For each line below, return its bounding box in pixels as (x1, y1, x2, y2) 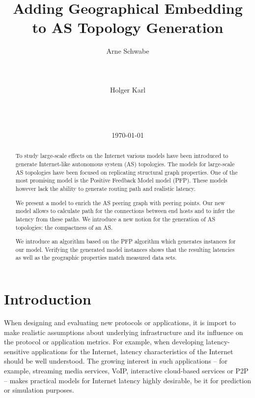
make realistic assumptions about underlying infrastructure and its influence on (4, 327, 243, 337)
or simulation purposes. (4, 385, 74, 395)
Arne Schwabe (106, 46, 149, 56)
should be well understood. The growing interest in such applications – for (4, 356, 227, 366)
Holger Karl (110, 84, 146, 94)
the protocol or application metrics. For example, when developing (4, 337, 204, 347)
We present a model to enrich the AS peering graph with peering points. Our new (15, 198, 225, 207)
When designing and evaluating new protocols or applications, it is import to (4, 317, 236, 328)
